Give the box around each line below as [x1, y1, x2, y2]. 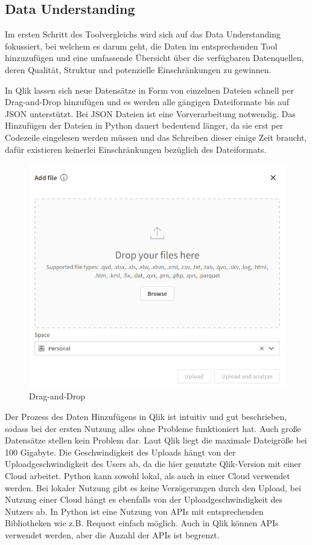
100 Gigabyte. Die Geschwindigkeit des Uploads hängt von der [5, 445, 236, 458]
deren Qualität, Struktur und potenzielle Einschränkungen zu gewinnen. [5, 63, 272, 76]
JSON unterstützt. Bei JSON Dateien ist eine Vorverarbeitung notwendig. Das [5, 107, 296, 120]
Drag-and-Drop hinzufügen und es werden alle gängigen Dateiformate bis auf [5, 95, 290, 108]
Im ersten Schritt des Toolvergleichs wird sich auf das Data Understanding [5, 28, 281, 40]
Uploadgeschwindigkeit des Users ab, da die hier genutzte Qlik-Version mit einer [5, 457, 302, 470]
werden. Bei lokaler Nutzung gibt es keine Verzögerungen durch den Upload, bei [5, 481, 301, 494]
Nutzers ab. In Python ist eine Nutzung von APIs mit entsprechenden [5, 505, 264, 517]
